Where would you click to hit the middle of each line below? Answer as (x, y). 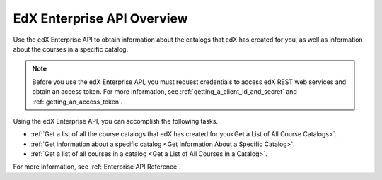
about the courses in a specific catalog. (71, 49)
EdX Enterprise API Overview (100, 18)
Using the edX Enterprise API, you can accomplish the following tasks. (116, 121)
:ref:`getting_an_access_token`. (77, 102)
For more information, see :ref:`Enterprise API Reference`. (97, 167)
